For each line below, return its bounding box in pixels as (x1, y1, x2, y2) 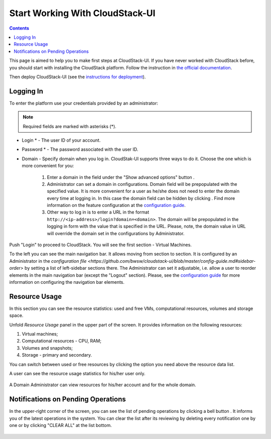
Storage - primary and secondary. (22, 352, 92, 358)
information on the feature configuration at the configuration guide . (47, 202, 186, 208)
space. (9, 312, 24, 318)
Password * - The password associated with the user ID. (22, 146, 139, 153)
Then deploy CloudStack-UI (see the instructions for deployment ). (9, 73, 146, 80)
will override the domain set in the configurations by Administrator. (47, 230, 185, 236)
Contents (9, 25, 30, 31)
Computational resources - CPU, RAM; (22, 338, 101, 344)
